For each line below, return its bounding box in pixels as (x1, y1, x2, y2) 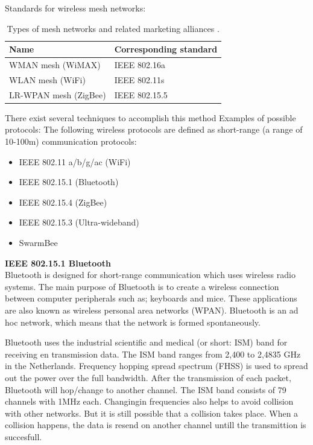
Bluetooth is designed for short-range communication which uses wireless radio (5, 268, 296, 281)
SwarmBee (19, 236, 58, 248)
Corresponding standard (114, 43, 218, 55)
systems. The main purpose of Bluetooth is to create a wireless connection (5, 280, 279, 292)
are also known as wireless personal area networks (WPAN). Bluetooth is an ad (5, 303, 299, 316)
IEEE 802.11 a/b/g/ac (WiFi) (19, 155, 131, 168)
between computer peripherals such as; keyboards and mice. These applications (5, 292, 297, 305)
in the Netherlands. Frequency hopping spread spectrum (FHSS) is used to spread (5, 359, 308, 372)
